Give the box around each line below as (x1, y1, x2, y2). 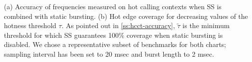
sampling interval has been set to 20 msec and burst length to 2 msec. (4, 48, 214, 59)
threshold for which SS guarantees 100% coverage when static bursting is (4, 30, 223, 40)
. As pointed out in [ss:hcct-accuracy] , (61, 20, 175, 31)
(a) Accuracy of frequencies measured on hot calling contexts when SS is (4, 1, 222, 11)
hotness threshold (4, 20, 56, 31)
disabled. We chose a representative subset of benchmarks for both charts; (4, 39, 226, 49)
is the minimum (182, 20, 230, 31)
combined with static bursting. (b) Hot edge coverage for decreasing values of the (4, 11, 248, 21)
